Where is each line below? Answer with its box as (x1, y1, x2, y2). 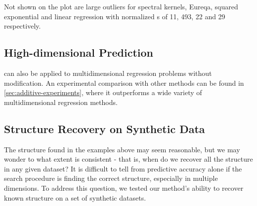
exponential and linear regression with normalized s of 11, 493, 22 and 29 (4, 11, 225, 21)
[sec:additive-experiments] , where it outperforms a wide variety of (4, 87, 202, 98)
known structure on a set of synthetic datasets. (4, 192, 146, 203)
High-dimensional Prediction (4, 45, 154, 60)
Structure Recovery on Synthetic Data (4, 121, 205, 136)
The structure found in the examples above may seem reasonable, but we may (4, 144, 240, 154)
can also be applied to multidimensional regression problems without (4, 68, 212, 78)
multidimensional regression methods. (4, 97, 118, 107)
